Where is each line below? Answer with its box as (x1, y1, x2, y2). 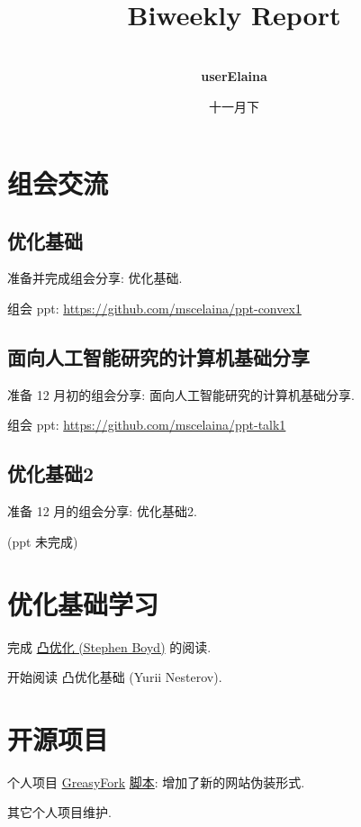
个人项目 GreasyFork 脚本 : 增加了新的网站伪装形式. (7, 772, 305, 791)
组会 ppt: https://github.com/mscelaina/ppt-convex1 (7, 299, 302, 318)
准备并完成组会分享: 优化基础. (7, 268, 183, 287)
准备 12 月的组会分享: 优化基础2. (7, 502, 197, 521)
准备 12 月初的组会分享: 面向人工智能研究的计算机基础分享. (7, 385, 355, 404)
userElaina (201, 66, 267, 85)
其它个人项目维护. (7, 803, 112, 822)
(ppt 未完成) (7, 532, 78, 550)
